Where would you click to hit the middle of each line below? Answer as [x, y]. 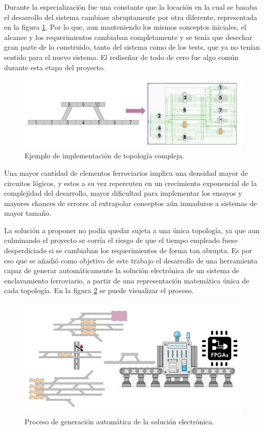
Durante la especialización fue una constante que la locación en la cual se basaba [131, 7]
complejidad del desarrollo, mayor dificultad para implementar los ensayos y [123, 193]
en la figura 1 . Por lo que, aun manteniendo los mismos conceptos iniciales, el [125, 27]
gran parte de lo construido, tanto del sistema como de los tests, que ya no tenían [132, 47]
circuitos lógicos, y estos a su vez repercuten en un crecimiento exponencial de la [130, 183]
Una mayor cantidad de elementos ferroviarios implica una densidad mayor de [126, 172]
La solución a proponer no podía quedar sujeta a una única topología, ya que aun [132, 230]
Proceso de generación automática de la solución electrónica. [119, 422]
